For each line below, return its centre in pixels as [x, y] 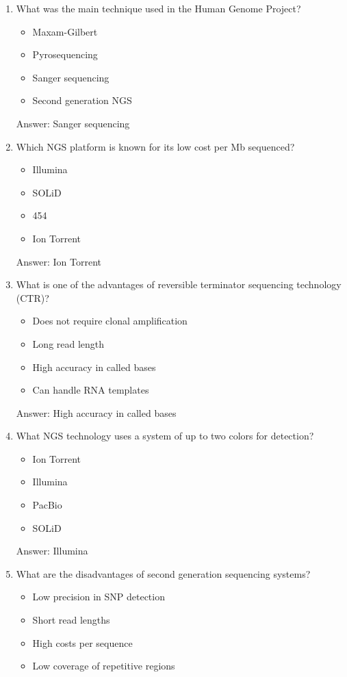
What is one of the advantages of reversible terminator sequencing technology [179, 284]
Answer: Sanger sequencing [73, 123]
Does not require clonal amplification [110, 321]
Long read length [68, 343]
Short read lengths [71, 620]
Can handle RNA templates [91, 390]
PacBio [47, 505]
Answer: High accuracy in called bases [96, 412]
